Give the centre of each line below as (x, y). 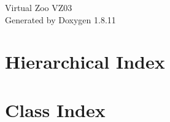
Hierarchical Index (85, 62)
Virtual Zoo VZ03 (39, 7)
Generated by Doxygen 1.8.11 (60, 19)
